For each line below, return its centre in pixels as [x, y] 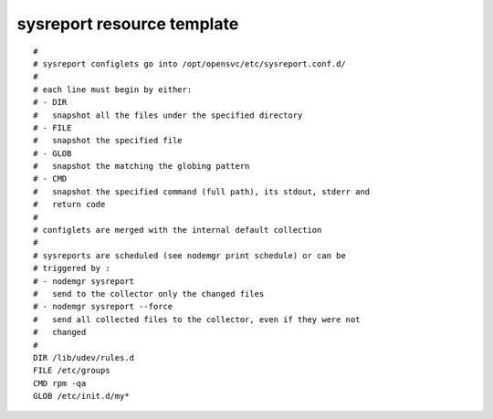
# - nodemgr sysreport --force [103, 307]
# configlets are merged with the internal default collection [178, 230]
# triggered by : [72, 268]
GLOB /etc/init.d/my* [81, 396]
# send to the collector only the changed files [149, 293]
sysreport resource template [128, 24]
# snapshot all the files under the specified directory [168, 115]
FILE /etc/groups [72, 371]
